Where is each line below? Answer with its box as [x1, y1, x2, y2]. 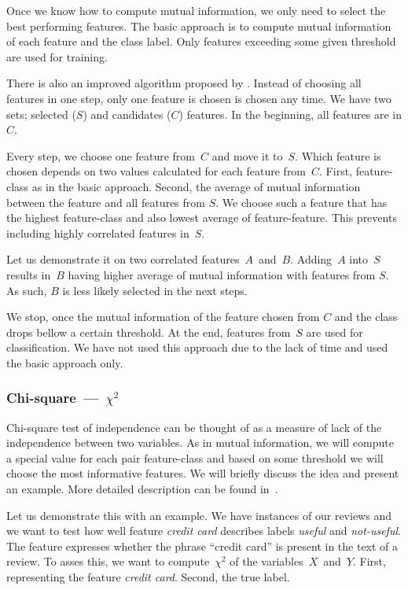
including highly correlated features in [6, 224, 189, 241]
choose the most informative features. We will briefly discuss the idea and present [6, 465, 399, 481]
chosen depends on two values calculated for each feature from [6, 163, 307, 179]
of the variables [230, 553, 303, 570]
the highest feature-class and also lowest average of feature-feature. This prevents [6, 209, 397, 226]
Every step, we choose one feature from [6, 147, 195, 164]
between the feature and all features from [6, 194, 205, 210]
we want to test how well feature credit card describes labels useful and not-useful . [6, 522, 401, 539]
